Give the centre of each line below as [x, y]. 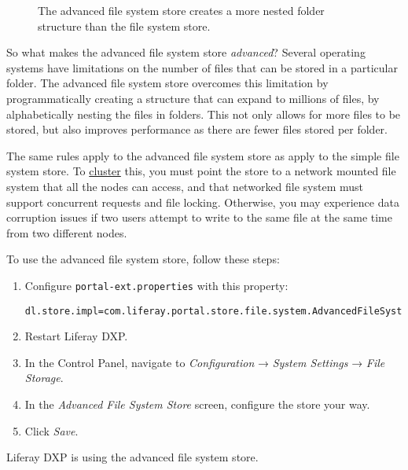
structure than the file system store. [124, 26]
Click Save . [51, 430]
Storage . [44, 378]
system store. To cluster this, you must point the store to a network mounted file [201, 171]
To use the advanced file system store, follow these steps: [143, 259]
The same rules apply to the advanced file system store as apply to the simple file [203, 155]
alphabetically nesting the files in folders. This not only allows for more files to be [204, 114]
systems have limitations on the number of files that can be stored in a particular [202, 67]
